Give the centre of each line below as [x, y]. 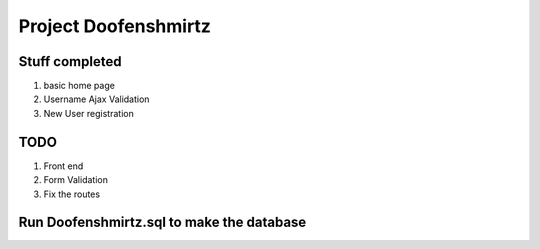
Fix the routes [71, 194]
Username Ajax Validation [96, 99]
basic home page [79, 86]
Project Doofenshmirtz [115, 26]
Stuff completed [70, 61]
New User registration [88, 113]
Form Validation [76, 180]
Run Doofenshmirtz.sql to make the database [162, 222]
